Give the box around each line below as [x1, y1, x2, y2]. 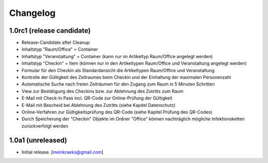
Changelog [9, 7, 56, 18]
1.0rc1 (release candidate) [9, 26, 91, 35]
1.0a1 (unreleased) [9, 136, 67, 144]
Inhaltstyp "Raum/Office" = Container [21, 46, 98, 52]
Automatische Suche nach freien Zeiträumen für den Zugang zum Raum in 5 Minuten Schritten [21, 81, 215, 87]
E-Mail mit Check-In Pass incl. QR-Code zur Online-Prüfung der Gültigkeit [21, 95, 173, 101]
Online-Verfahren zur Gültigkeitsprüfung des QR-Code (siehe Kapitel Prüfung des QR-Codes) [21, 109, 213, 115]
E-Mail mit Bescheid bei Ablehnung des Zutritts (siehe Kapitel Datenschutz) [21, 102, 176, 108]
